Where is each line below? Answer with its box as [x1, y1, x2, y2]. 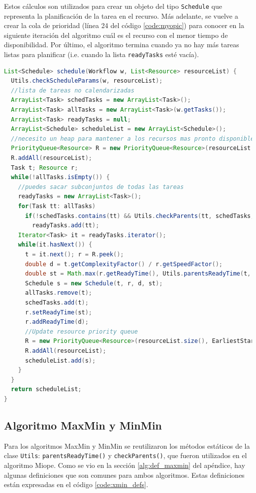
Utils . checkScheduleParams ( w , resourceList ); [11, 77, 163, 85]
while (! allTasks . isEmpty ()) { [11, 174, 110, 181]
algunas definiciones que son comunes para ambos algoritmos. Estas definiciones [4, 469, 245, 480]
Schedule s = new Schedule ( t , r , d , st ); [25, 279, 163, 287]
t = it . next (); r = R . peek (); [25, 250, 124, 258]
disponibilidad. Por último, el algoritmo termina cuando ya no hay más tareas [4, 39, 239, 50]
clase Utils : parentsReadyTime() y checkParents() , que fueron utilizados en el [4, 450, 247, 461]
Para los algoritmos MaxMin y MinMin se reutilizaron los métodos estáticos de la [4, 440, 250, 451]
